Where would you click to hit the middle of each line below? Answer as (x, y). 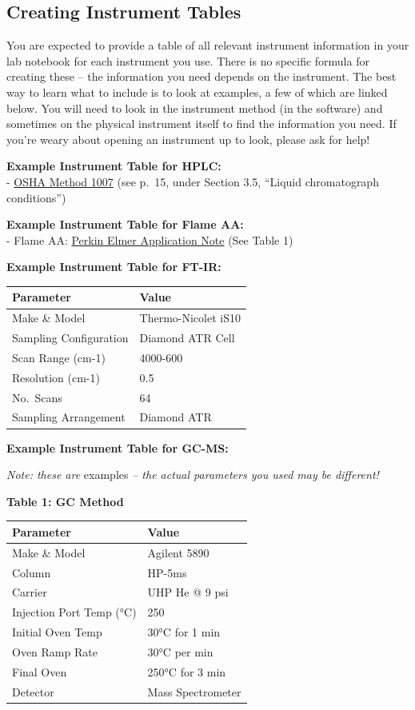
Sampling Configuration (70, 338)
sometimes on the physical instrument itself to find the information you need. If (202, 124)
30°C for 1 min (184, 632)
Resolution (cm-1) (56, 377)
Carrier (30, 592)
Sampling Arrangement (69, 417)
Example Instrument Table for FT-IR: (114, 267)
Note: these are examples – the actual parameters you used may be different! (193, 475)
